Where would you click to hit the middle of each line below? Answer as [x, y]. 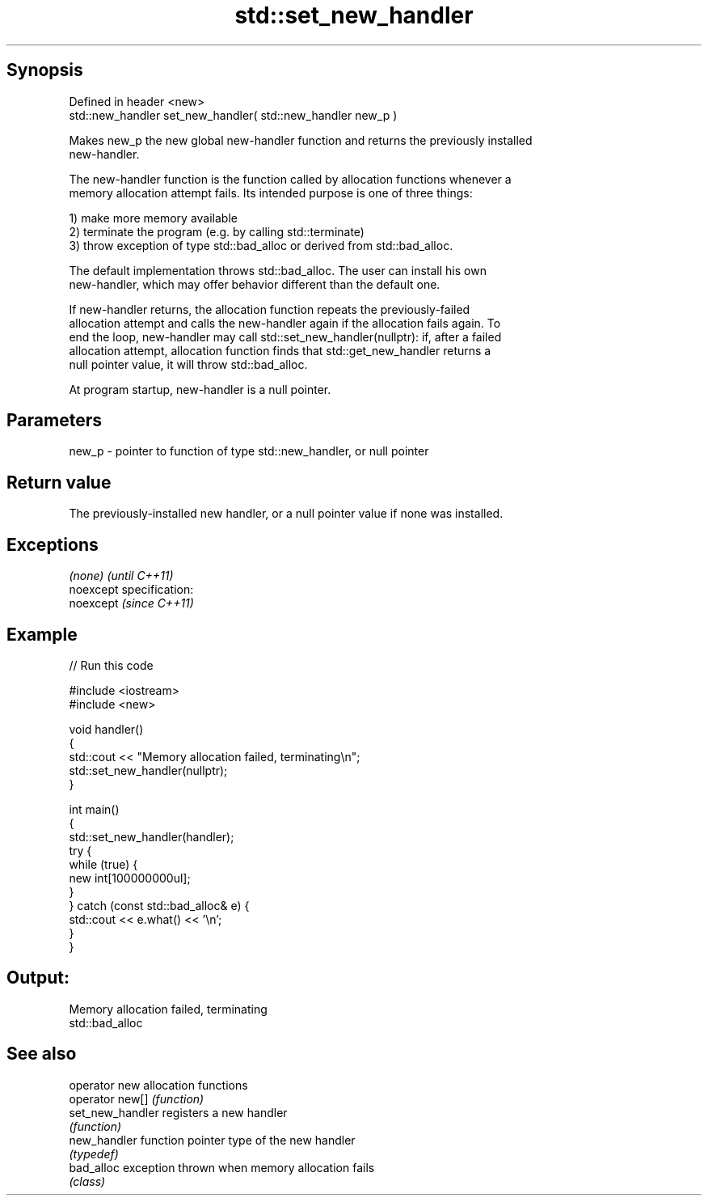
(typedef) [94, 1153]
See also [42, 1054]
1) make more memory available [153, 218]
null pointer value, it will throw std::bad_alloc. [188, 364]
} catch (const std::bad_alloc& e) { [159, 905]
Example [42, 634]
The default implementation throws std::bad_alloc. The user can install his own [278, 270]
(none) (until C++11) [121, 576]
